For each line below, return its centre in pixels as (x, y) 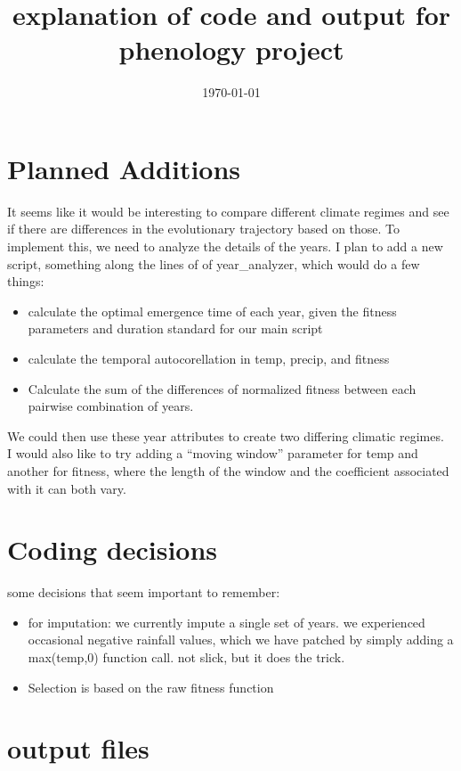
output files (78, 748)
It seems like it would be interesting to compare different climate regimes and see (228, 211)
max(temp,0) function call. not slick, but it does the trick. (186, 657)
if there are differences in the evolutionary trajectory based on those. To (204, 229)
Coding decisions (113, 550)
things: (26, 281)
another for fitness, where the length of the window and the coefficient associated (228, 470)
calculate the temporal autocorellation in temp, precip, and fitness (209, 358)
